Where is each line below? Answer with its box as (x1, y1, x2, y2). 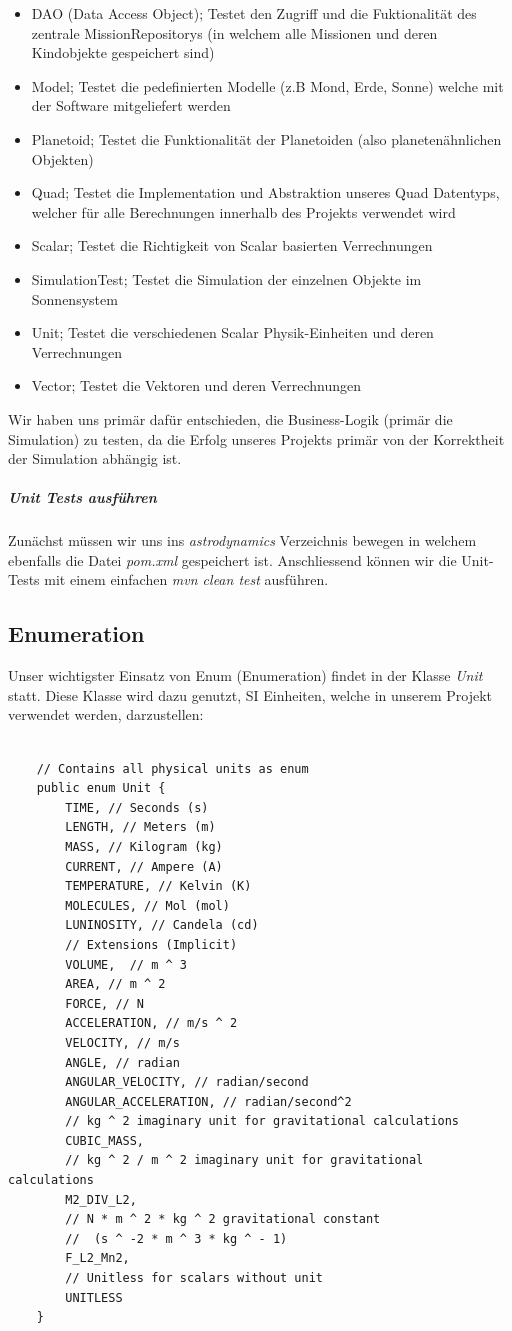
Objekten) (31, 148, 94, 169)
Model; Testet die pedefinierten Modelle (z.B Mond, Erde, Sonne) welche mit (31, 75, 504, 96)
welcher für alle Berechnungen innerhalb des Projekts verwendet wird (31, 201, 456, 222)
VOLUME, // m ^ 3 (65, 957, 187, 972)
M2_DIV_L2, (65, 1192, 137, 1207)
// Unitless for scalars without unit (65, 1271, 323, 1286)
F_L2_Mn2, (65, 1251, 130, 1266)
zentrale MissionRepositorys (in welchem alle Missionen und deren (31, 22, 438, 43)
